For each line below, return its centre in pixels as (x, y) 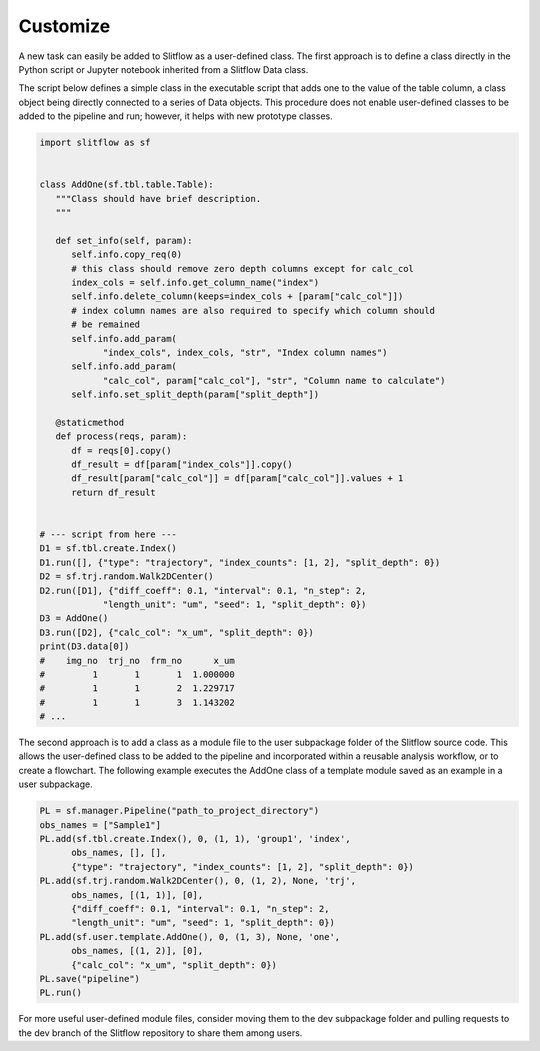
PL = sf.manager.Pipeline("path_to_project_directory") (179, 811)
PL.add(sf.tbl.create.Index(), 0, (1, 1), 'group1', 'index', (195, 839)
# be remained (105, 324)
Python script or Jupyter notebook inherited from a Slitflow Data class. (163, 69)
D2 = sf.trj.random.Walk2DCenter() (126, 576)
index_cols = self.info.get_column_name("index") (195, 282)
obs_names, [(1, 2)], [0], (137, 951)
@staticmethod (90, 422)
